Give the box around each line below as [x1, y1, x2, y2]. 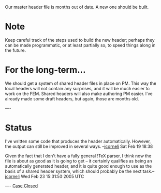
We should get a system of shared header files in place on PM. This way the [5, 80, 157, 86]
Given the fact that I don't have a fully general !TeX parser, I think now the [5, 153, 151, 159]
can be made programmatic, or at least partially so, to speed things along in [5, 42, 156, 48]
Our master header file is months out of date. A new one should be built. [5, 4, 149, 10]
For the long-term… [5, 64, 86, 76]
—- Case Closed [5, 183, 38, 189]
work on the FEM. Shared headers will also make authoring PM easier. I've [5, 91, 153, 96]
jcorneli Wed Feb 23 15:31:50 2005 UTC [5, 173, 84, 179]
